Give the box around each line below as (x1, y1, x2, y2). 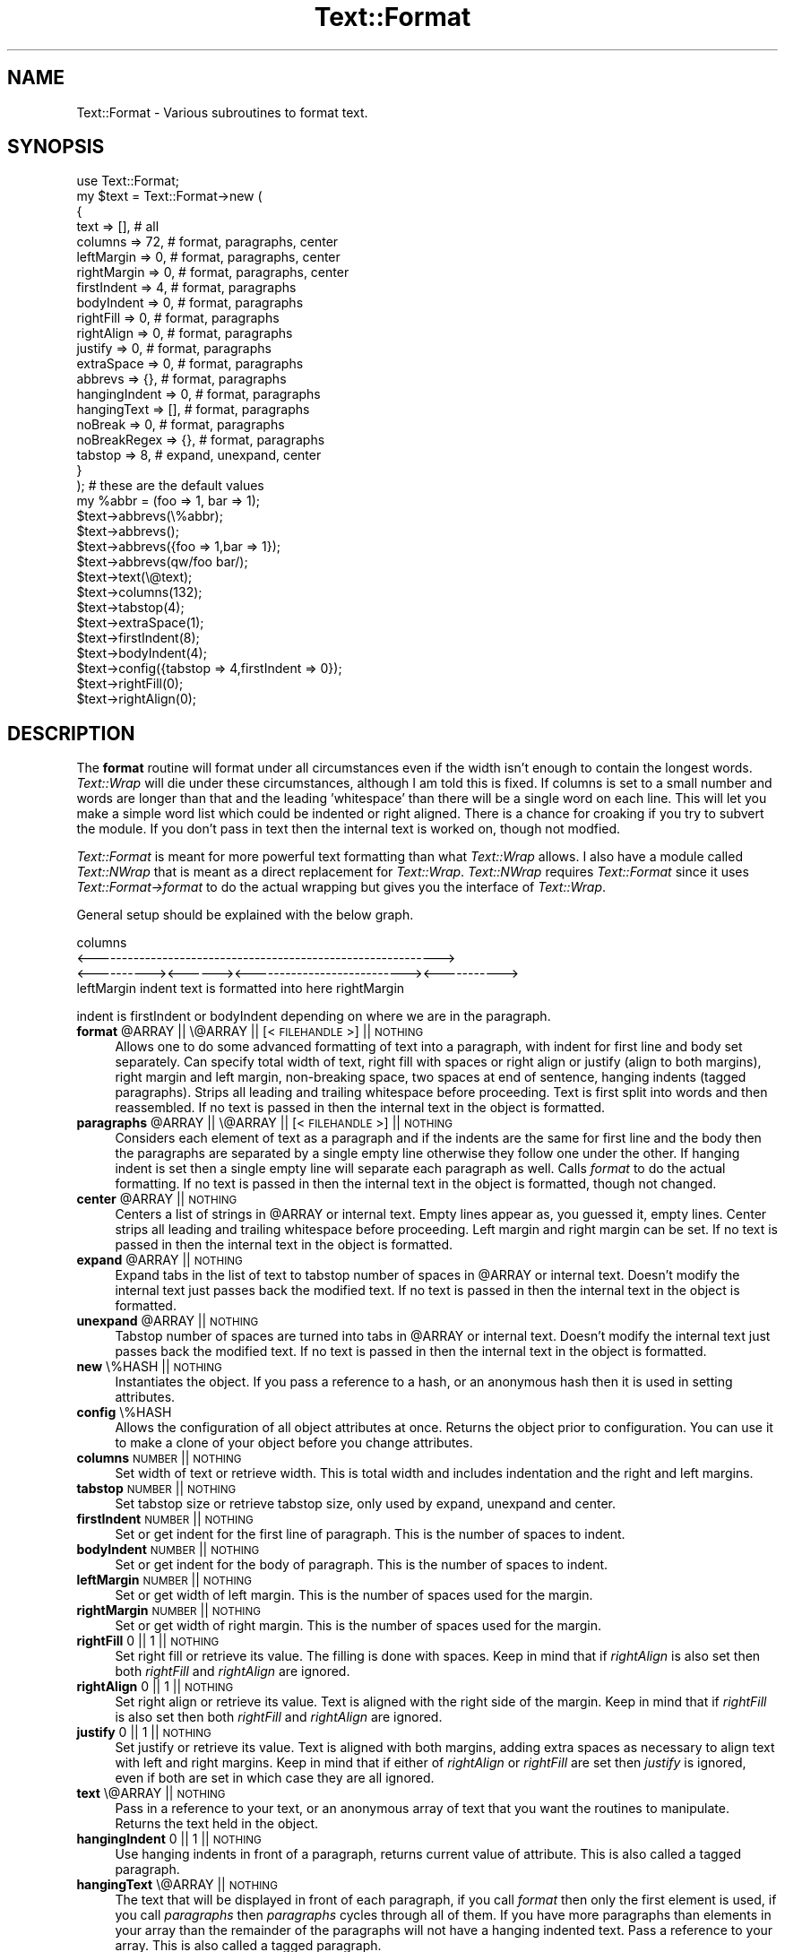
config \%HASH (76, 1404, 172, 1421)
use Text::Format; (76, 173, 180, 189)
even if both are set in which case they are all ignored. (115, 1770, 435, 1786)
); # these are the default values (76, 478, 264, 494)
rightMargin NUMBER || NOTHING (76, 1602, 261, 1619)
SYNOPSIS (7, 135, 105, 159)
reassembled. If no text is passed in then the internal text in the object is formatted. (115, 1100, 606, 1116)
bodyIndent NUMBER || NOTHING (76, 1542, 260, 1558)
